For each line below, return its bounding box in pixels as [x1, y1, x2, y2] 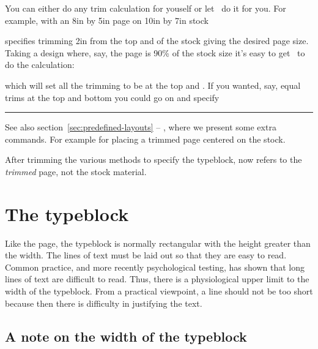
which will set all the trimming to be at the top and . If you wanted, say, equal [5, 78, 301, 91]
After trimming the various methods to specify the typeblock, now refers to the [5, 153, 302, 166]
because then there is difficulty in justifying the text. [5, 296, 202, 309]
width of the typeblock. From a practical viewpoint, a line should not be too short [5, 285, 313, 298]
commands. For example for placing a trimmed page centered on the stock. [5, 132, 286, 145]
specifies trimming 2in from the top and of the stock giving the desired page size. [5, 34, 309, 47]
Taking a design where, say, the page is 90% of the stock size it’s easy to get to [5, 46, 305, 59]
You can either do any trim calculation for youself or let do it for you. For [5, 2, 286, 14]
